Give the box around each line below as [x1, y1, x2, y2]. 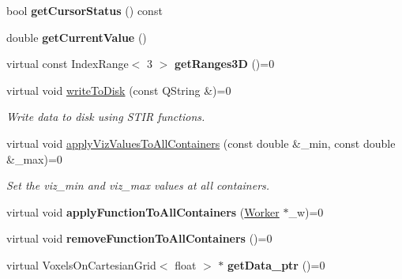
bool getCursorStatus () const [6, 2, 163, 18]
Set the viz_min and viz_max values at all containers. [6, 177, 270, 194]
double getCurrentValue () [6, 28, 147, 45]
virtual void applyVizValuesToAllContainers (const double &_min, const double [6, 134, 396, 151]
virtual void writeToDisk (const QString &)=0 [6, 81, 231, 98]
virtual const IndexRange [6, 55, 129, 72]
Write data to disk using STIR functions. [6, 108, 205, 125]
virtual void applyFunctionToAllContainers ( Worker [6, 203, 280, 220]
